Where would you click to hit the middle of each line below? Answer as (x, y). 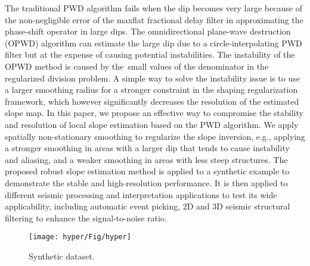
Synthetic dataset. (62, 256)
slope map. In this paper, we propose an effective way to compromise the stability (154, 113)
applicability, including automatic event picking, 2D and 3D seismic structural (148, 206)
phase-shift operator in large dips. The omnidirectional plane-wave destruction (148, 31)
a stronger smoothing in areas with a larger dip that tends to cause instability (147, 148)
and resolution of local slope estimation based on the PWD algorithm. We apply (152, 124)
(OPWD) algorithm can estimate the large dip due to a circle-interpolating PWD (154, 43)
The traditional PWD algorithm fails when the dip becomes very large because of (154, 8)
